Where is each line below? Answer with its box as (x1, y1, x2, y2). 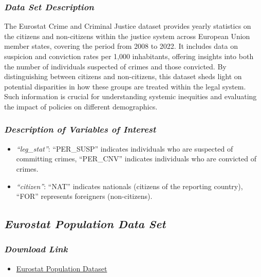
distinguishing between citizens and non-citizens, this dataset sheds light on (4, 71, 242, 82)
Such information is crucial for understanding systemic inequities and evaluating (4, 91, 257, 102)
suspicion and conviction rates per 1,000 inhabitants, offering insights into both (4, 51, 254, 61)
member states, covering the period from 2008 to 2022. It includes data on (4, 41, 238, 51)
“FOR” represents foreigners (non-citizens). (16, 191, 153, 201)
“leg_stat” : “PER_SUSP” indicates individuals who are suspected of (16, 143, 233, 154)
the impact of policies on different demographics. (4, 101, 158, 112)
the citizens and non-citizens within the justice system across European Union (4, 30, 250, 41)
